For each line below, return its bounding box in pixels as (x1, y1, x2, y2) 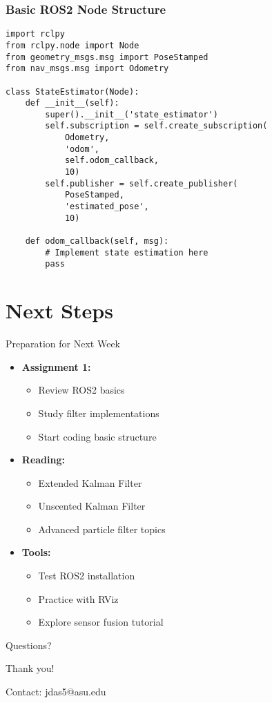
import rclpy (6, 29, 65, 39)
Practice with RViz (38, 591, 119, 606)
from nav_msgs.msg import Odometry (6, 64, 169, 74)
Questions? (6, 637, 52, 652)
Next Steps (6, 296, 113, 325)
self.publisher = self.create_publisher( (45, 178, 238, 189)
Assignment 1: (21, 359, 91, 374)
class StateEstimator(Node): (6, 86, 139, 97)
